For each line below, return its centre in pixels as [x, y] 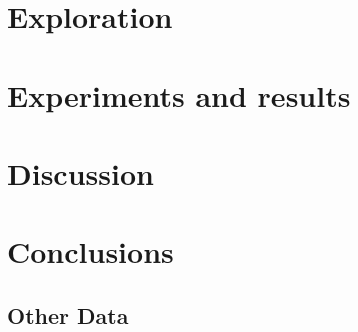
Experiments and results [179, 94]
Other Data [68, 314]
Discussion [80, 172]
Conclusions [90, 251]
